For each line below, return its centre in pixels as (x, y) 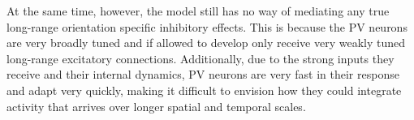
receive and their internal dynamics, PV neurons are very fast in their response (203, 74)
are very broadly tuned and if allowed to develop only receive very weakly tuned (206, 43)
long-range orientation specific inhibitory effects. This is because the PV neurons (207, 26)
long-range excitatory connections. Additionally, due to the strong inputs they (201, 58)
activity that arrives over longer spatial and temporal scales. (156, 106)
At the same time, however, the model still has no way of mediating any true (198, 11)
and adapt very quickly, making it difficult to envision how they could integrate (204, 90)
